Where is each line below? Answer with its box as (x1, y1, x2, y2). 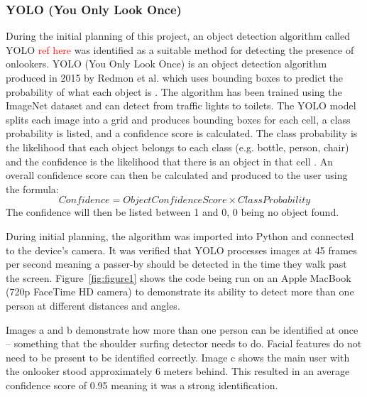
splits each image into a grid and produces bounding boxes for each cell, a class (6, 112, 351, 126)
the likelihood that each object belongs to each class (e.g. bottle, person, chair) (6, 139, 349, 154)
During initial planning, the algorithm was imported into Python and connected (6, 228, 354, 243)
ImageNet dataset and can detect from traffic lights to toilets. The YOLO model (6, 98, 356, 113)
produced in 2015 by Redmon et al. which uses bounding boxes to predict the (6, 70, 343, 85)
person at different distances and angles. (6, 298, 180, 312)
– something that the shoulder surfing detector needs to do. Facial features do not (6, 336, 362, 351)
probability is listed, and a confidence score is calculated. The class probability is (6, 126, 358, 141)
